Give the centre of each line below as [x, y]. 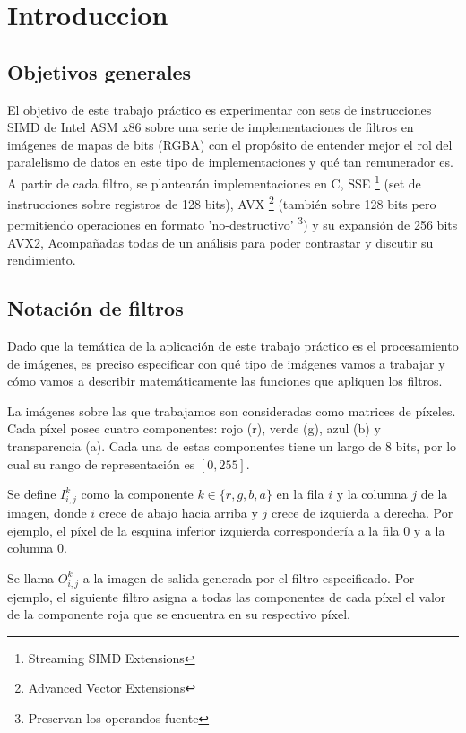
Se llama [31, 577]
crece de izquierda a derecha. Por [362, 512]
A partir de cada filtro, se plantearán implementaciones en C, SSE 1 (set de [214, 181]
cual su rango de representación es [101, 463]
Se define [32, 494]
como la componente [137, 494]
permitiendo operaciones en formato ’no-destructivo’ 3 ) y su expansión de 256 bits [233, 223]
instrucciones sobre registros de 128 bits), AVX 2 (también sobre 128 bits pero [222, 202]
